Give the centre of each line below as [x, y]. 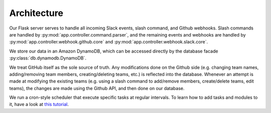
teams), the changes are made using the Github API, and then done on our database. [97, 88]
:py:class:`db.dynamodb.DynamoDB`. [48, 58]
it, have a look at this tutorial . [39, 104]
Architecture [36, 13]
